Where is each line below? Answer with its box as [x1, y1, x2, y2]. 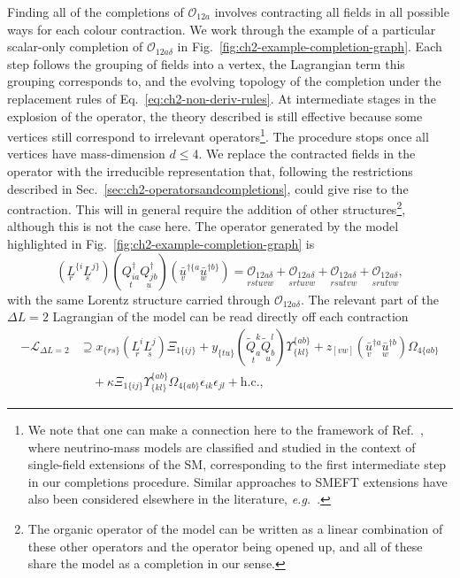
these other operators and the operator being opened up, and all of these [27, 536, 423, 555]
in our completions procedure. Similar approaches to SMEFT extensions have [27, 472, 448, 490]
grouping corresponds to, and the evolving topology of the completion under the [7, 72, 441, 90]
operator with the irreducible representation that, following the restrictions [7, 162, 413, 180]
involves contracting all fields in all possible [214, 3, 449, 20]
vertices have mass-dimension [7, 144, 165, 163]
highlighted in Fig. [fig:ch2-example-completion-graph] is [7, 235, 315, 253]
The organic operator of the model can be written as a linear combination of [27, 520, 443, 538]
